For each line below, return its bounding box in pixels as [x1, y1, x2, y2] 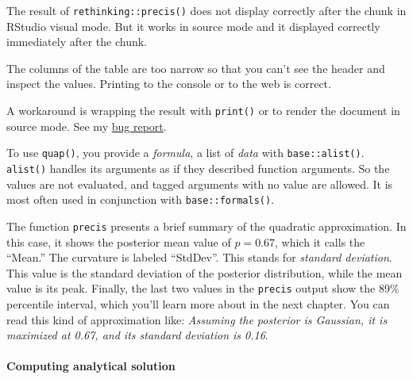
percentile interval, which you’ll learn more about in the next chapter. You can [6, 295, 390, 312]
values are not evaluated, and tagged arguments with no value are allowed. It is [6, 175, 393, 192]
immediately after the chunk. [6, 33, 147, 50]
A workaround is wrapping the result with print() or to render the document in [6, 102, 400, 119]
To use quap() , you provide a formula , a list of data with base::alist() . [6, 144, 365, 161]
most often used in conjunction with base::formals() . [6, 191, 275, 208]
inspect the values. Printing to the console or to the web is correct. [6, 75, 331, 92]
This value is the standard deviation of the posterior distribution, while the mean [6, 264, 403, 281]
